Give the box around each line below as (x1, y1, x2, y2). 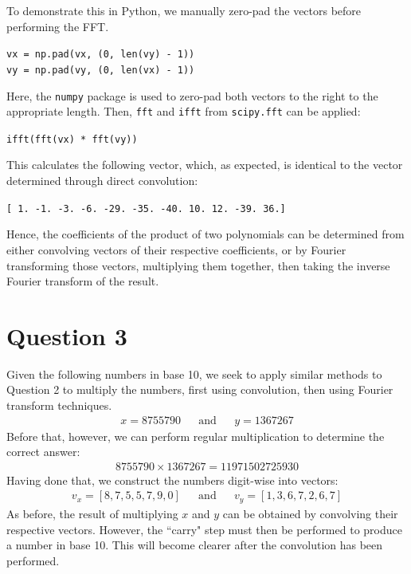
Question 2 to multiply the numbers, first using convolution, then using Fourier (6, 381, 393, 398)
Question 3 (6, 319, 127, 352)
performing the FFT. (6, 18, 109, 34)
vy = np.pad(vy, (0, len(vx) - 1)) (6, 64, 195, 76)
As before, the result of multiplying (6, 505, 178, 521)
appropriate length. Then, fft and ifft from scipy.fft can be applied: (6, 103, 361, 120)
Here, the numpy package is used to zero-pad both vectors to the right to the (6, 87, 378, 104)
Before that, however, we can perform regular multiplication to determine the (6, 427, 385, 444)
